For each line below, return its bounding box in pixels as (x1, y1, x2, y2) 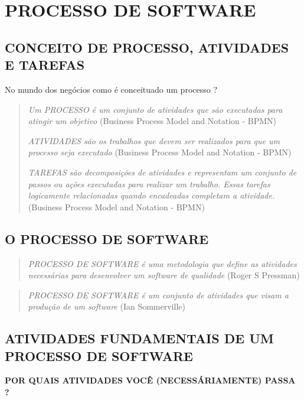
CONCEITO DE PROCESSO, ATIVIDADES (5, 38, 289, 56)
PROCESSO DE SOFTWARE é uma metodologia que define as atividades (28, 257, 297, 269)
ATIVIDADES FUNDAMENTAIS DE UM (5, 329, 274, 347)
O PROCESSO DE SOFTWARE (5, 229, 209, 248)
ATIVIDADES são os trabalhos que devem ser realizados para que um (28, 134, 280, 147)
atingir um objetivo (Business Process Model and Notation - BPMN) (28, 115, 277, 127)
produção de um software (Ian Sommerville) (28, 300, 185, 313)
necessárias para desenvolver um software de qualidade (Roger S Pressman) (28, 269, 300, 281)
